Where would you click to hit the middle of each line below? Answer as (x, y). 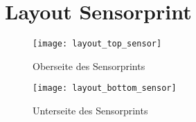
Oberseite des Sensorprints (89, 66)
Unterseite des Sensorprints (90, 111)
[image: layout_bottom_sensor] (105, 88)
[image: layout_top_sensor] (97, 44)
